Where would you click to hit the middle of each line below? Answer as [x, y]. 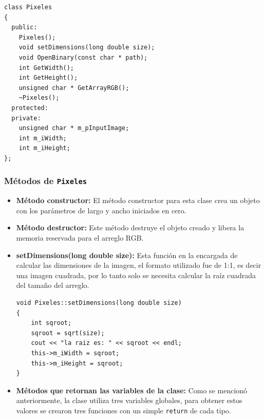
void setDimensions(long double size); [87, 48]
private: [26, 118]
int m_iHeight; [44, 148]
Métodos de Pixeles [46, 181]
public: [24, 28]
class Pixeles [28, 7]
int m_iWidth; [43, 138]
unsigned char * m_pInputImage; [74, 128]
